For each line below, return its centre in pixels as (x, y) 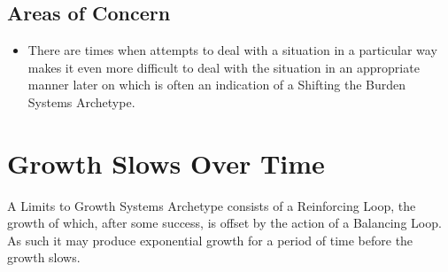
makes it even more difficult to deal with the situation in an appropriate (224, 67)
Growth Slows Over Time (166, 163)
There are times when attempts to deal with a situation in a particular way (232, 50)
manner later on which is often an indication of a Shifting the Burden (217, 85)
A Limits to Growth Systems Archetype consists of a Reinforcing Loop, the (212, 205)
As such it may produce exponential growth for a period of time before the (210, 240)
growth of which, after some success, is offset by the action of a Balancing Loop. (224, 223)
